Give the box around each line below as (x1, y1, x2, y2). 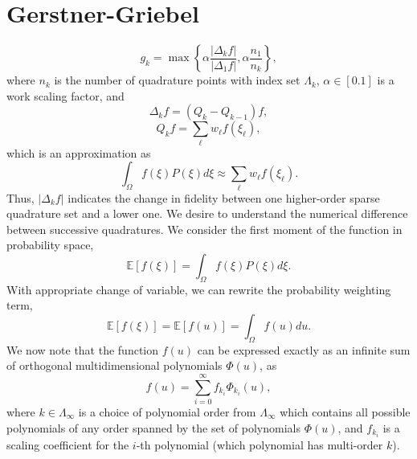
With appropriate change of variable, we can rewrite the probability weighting (6, 281, 391, 297)
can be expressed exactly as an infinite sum (197, 341, 411, 358)
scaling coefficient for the (6, 436, 129, 453)
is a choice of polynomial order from (78, 404, 256, 420)
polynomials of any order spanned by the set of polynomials (6, 419, 300, 436)
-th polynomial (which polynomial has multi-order (136, 436, 383, 453)
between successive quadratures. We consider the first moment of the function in (6, 220, 403, 237)
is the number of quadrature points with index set (54, 72, 300, 88)
